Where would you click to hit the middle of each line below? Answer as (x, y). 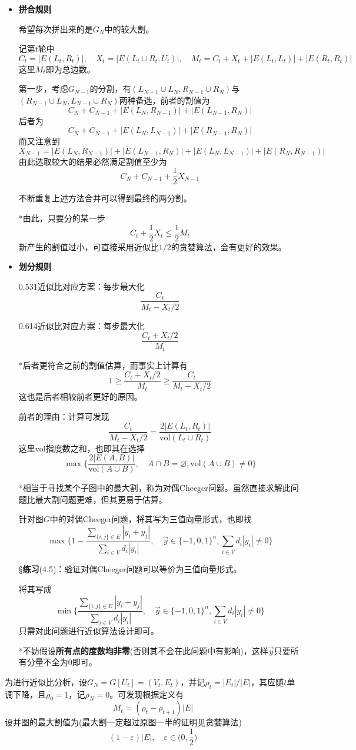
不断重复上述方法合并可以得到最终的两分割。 (105, 198)
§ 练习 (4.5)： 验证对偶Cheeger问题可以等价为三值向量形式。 (130, 569)
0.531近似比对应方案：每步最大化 (81, 286)
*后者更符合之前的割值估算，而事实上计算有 (103, 365)
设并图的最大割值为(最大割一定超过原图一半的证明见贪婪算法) (123, 722)
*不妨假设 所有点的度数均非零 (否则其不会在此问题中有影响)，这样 (143, 650)
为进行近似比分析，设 (46, 681)
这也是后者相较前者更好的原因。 (80, 396)
